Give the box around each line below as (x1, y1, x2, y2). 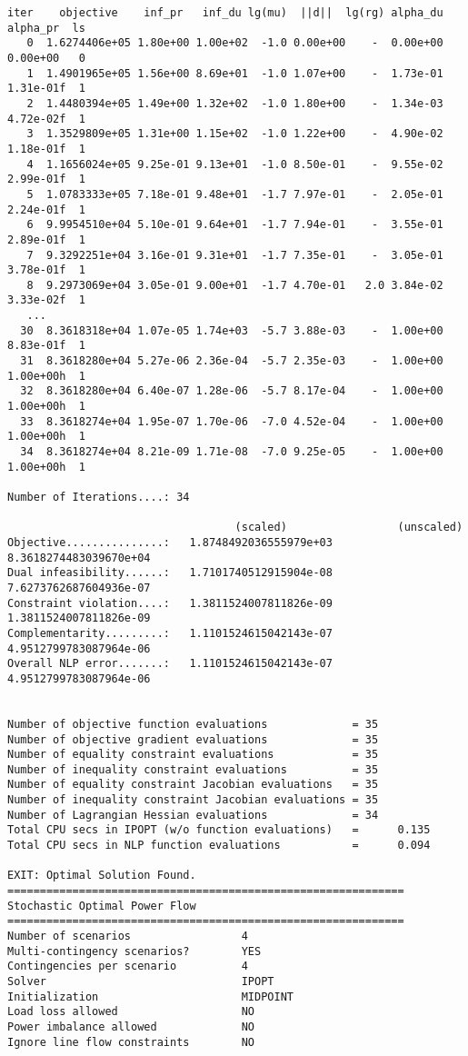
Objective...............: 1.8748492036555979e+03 (7, 535, 333, 549)
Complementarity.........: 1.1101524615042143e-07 (7, 626, 333, 640)
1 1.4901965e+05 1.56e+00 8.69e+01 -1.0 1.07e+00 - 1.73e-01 (26, 66, 443, 80)
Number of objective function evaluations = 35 (7, 717, 379, 731)
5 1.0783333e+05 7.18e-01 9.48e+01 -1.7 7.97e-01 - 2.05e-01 (26, 187, 443, 201)
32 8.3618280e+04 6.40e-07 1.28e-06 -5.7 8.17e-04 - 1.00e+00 (20, 384, 443, 398)
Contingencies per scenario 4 (7, 960, 248, 973)
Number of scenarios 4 (7, 930, 248, 943)
